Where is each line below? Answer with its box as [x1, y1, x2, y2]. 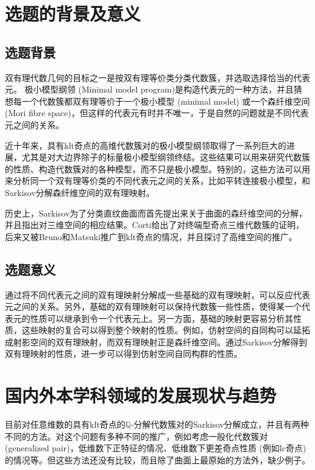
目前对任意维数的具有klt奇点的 [5, 418, 125, 431]
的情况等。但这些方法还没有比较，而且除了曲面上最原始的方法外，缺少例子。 [5, 453, 310, 466]
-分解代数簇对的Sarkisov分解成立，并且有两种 [131, 418, 309, 431]
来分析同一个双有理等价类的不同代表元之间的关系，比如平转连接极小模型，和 [5, 174, 310, 187]
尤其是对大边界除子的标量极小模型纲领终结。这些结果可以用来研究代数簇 [21, 151, 310, 163]
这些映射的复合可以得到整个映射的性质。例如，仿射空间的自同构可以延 [21, 324, 302, 336]
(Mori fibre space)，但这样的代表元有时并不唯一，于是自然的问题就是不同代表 [5, 106, 309, 119]
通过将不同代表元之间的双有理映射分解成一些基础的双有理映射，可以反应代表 [5, 288, 310, 301]
